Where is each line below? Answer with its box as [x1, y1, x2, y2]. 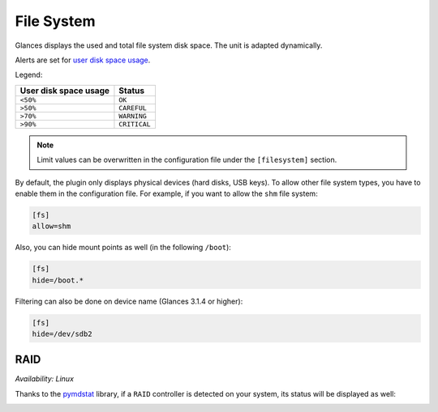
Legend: [15, 70, 43, 80]
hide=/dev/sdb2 [32, 329, 92, 338]
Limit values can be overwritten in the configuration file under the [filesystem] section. [36, 155, 337, 165]
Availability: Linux [15, 374, 75, 384]
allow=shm [32, 222, 71, 231]
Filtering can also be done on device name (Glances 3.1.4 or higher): [15, 296, 243, 306]
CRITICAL [118, 120, 151, 129]
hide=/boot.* [32, 275, 84, 285]
